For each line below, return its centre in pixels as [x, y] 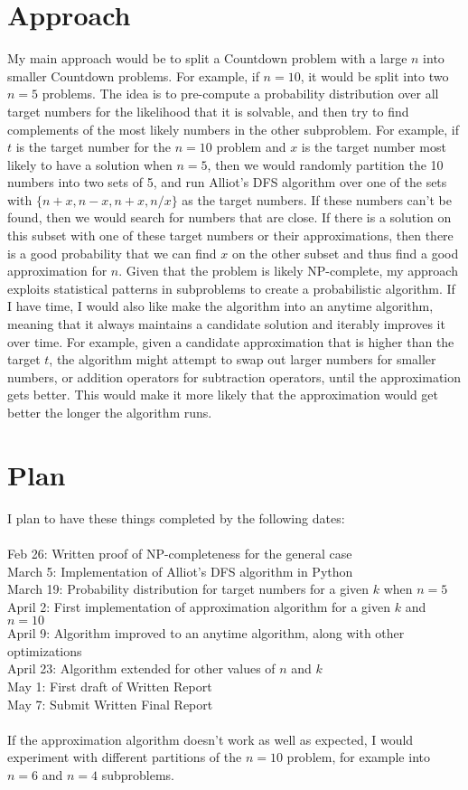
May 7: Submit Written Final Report [110, 704]
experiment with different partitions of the [125, 757]
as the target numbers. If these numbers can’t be [317, 199]
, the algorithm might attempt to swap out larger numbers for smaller [243, 359]
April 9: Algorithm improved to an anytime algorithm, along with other [206, 633]
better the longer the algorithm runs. [110, 412]
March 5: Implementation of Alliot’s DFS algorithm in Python [180, 571]
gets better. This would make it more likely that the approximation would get [223, 395]
